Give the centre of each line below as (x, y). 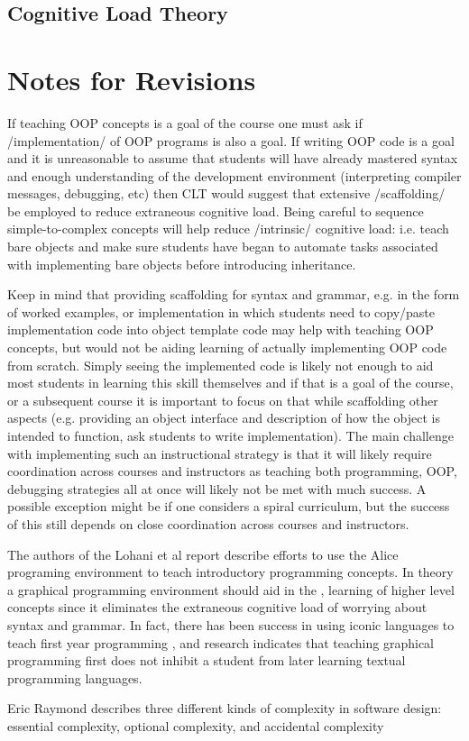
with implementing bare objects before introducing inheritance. (182, 264)
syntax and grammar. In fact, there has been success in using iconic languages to (231, 624)
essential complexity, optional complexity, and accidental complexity (196, 725)
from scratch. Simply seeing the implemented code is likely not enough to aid (221, 365)
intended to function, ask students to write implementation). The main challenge (230, 435)
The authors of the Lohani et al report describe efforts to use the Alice (203, 554)
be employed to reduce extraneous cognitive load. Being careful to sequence (216, 210)
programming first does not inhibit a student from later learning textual (207, 660)
